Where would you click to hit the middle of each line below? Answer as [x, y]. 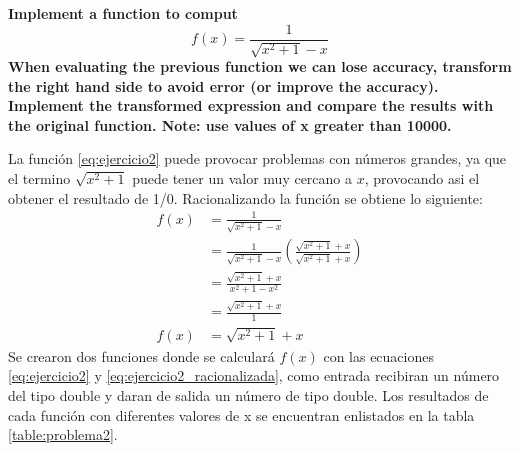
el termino [39, 178]
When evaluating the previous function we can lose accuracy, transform [260, 66]
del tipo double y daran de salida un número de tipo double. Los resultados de [248, 394]
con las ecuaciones [378, 355]
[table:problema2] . [63, 434]
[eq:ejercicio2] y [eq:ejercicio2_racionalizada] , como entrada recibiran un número [254, 375]
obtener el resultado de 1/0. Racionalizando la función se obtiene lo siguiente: [245, 197]
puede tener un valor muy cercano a [242, 178]
